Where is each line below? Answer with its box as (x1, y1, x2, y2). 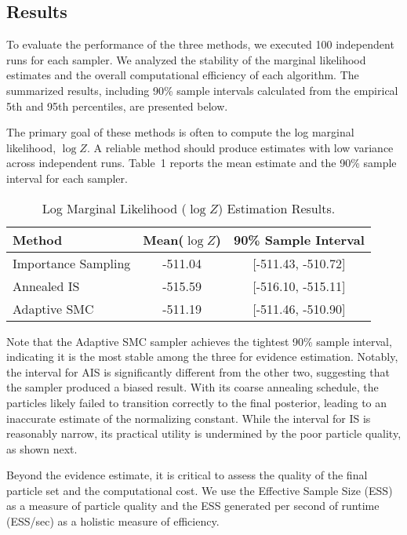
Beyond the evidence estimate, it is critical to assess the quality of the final (6, 467, 368, 483)
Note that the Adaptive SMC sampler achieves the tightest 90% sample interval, (6, 333, 392, 349)
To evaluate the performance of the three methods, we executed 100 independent (6, 36, 394, 53)
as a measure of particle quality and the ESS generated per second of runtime (6, 497, 380, 514)
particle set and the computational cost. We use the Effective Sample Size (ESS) (6, 482, 393, 498)
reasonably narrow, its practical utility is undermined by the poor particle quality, (6, 425, 402, 442)
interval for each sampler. (6, 169, 128, 186)
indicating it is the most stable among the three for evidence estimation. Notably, (6, 348, 398, 365)
